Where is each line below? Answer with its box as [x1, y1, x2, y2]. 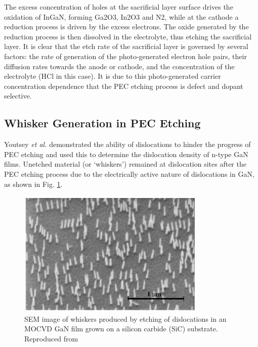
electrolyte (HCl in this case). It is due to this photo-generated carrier [4, 71, 221, 81]
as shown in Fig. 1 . [4, 178, 63, 189]
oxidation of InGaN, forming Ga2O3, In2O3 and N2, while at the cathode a [4, 11, 239, 22]
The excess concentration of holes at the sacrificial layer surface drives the [4, 2, 233, 12]
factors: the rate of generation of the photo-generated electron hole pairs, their [4, 51, 247, 61]
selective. [4, 90, 32, 101]
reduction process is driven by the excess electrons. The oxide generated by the [4, 21, 249, 32]
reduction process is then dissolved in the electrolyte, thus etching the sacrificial [4, 31, 252, 41]
